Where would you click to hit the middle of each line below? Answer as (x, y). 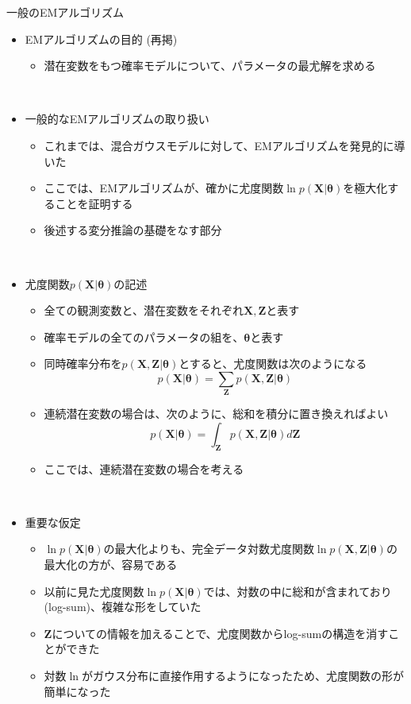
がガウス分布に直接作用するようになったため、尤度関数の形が (243, 675)
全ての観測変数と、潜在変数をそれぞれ (144, 310)
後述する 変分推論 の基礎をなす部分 (133, 230)
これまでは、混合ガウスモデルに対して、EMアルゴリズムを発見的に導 (225, 145)
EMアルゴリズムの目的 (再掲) (101, 39)
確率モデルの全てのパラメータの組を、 (144, 337)
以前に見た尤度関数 (94, 591)
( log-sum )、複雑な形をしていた (123, 607)
